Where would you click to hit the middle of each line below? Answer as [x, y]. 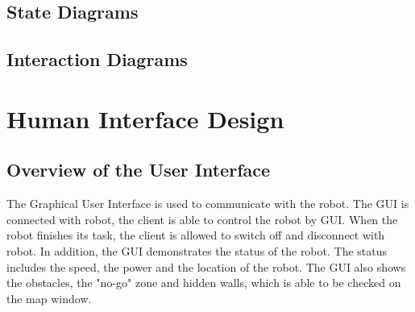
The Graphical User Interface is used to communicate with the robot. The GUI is [208, 204]
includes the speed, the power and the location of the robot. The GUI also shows [206, 266]
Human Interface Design [145, 118]
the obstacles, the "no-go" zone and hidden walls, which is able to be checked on [204, 283]
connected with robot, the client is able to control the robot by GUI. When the [202, 219]
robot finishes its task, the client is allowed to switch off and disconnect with [196, 235]
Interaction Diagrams [97, 59]
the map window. [49, 298]
